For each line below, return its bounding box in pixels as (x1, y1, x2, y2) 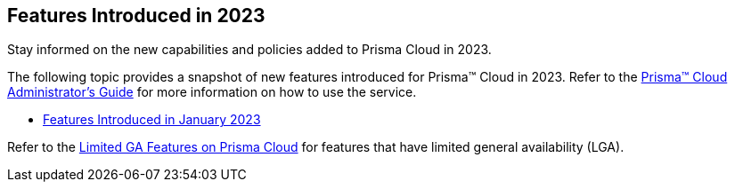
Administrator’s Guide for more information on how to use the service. (7, 84, 417, 100)
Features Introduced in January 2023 (43, 112, 261, 128)
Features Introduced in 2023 (7, 4, 265, 27)
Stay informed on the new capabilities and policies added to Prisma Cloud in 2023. (7, 42, 492, 58)
